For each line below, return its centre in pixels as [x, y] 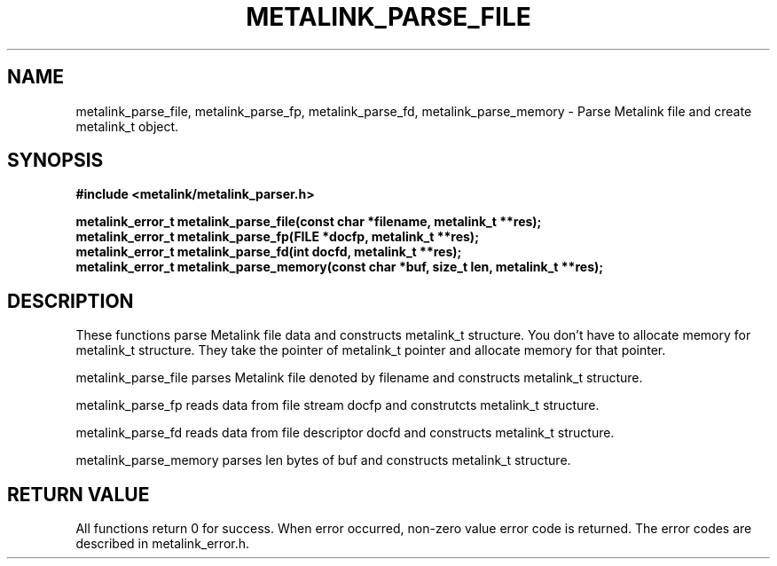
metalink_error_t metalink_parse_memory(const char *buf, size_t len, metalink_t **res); [340, 267]
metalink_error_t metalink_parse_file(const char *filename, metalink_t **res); [309, 222]
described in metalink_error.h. [163, 544]
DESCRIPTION [71, 301]
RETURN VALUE [78, 494]
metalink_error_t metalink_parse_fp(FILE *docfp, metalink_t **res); [277, 237]
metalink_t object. [127, 126]
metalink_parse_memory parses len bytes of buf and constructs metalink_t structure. [323, 460]
